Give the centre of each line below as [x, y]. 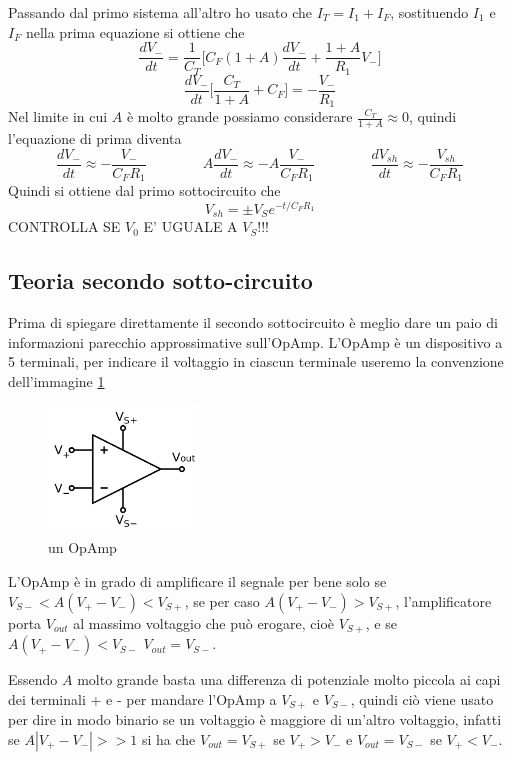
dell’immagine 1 [56, 380]
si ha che [168, 738]
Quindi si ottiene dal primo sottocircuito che [144, 190]
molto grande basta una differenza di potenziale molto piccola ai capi [289, 679]
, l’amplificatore [443, 600]
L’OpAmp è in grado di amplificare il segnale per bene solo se [197, 581]
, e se [381, 622]
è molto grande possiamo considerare [239, 116]
